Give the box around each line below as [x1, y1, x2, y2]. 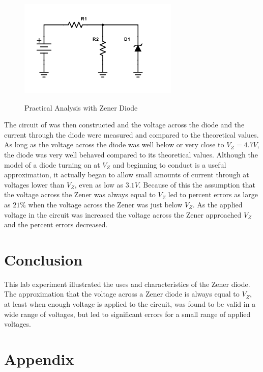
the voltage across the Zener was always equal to [4, 189, 156, 200]
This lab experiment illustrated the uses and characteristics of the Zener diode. [4, 278, 250, 289]
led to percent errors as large [168, 189, 258, 200]
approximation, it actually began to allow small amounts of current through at [4, 169, 249, 180]
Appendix [4, 349, 74, 369]
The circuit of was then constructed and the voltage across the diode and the [4, 119, 245, 130]
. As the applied [192, 199, 243, 209]
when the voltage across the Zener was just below [28, 199, 183, 209]
